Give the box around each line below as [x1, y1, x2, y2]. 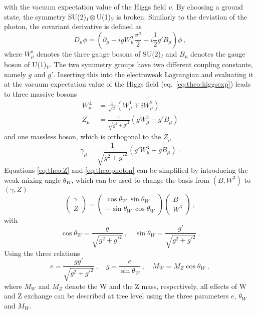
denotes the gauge [190, 48, 245, 59]
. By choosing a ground [172, 2, 243, 12]
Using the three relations [4, 247, 80, 258]
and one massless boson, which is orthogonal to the [4, 131, 161, 142]
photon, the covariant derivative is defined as [4, 21, 142, 32]
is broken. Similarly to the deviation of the [116, 11, 247, 22]
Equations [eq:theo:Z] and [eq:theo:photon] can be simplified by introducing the [4, 164, 248, 175]
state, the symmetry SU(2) [4, 11, 86, 22]
